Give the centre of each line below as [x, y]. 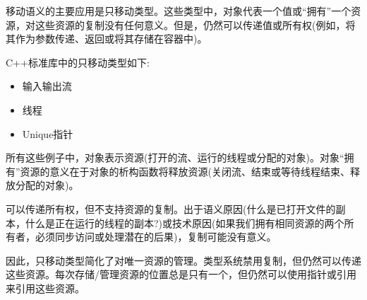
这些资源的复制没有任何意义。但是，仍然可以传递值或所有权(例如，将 [195, 24]
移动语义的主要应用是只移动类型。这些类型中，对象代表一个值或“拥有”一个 [179, 11]
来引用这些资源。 [45, 288]
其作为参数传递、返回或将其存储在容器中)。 [107, 39]
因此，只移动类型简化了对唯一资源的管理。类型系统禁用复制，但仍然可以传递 [183, 260]
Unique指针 [48, 133]
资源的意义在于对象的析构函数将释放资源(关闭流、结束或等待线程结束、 [185, 171]
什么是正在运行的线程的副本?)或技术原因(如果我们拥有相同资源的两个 [185, 223]
